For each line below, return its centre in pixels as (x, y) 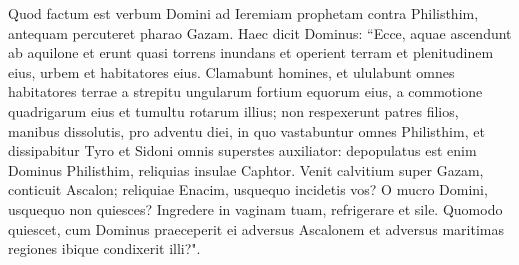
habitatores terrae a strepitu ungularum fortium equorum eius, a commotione (245, 91)
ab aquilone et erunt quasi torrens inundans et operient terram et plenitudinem (251, 52)
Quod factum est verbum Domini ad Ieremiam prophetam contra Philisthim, (243, 13)
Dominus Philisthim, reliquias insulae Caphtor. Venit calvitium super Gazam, (246, 169)
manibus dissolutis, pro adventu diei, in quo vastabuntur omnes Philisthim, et (246, 130)
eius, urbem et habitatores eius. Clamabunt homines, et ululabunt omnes (231, 71)
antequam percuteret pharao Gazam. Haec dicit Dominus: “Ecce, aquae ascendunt (260, 32)
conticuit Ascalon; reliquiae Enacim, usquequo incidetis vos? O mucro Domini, (248, 189)
